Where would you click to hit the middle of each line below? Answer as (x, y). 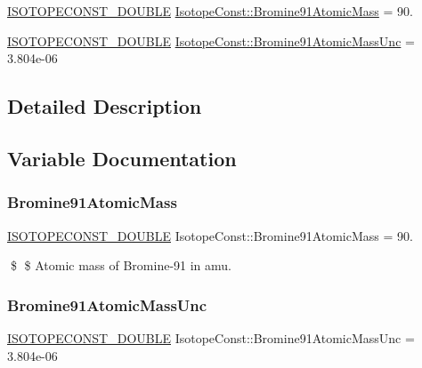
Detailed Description (105, 106)
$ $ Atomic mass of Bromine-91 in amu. (121, 265)
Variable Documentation (122, 158)
